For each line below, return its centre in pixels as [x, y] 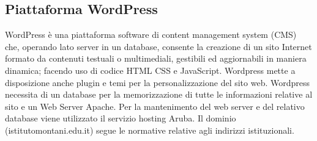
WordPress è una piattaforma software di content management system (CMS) [151, 34]
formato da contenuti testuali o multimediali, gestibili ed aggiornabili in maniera [156, 58]
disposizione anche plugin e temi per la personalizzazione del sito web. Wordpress [157, 82]
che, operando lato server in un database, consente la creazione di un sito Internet [158, 46]
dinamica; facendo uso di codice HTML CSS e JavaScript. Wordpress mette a [150, 70]
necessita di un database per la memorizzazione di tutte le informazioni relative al [159, 94]
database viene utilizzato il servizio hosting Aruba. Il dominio [121, 118]
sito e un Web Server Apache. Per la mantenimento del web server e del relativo [155, 106]
